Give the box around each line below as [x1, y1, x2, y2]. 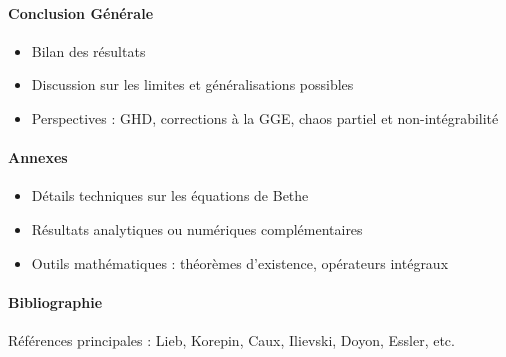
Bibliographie [8, 291, 103, 312]
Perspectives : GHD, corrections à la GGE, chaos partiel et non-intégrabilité [31, 107, 499, 128]
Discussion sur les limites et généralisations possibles [31, 74, 354, 95]
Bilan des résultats [31, 40, 146, 61]
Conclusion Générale [8, 2, 154, 23]
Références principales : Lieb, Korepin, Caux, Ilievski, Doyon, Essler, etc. [8, 329, 455, 350]
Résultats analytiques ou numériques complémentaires [31, 218, 363, 239]
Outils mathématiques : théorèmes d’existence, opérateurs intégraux [31, 252, 449, 273]
